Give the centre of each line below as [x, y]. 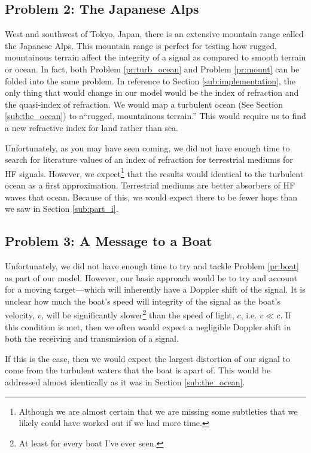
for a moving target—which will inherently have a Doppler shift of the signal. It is [155, 289]
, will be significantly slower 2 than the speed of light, [138, 314]
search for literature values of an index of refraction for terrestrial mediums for [149, 159]
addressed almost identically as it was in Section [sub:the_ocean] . [125, 381]
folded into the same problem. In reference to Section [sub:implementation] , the [150, 80]
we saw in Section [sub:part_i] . [62, 209]
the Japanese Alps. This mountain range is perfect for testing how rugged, [141, 45]
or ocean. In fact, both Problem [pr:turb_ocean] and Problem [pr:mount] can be [152, 69]
